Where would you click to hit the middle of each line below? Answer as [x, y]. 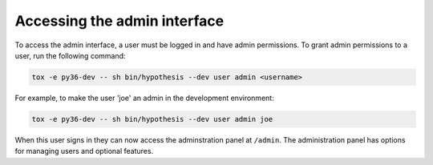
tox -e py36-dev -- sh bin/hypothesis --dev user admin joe [152, 119]
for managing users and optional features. [84, 151]
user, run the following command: [70, 55]
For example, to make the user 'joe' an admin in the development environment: [144, 98]
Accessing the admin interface [119, 21]
